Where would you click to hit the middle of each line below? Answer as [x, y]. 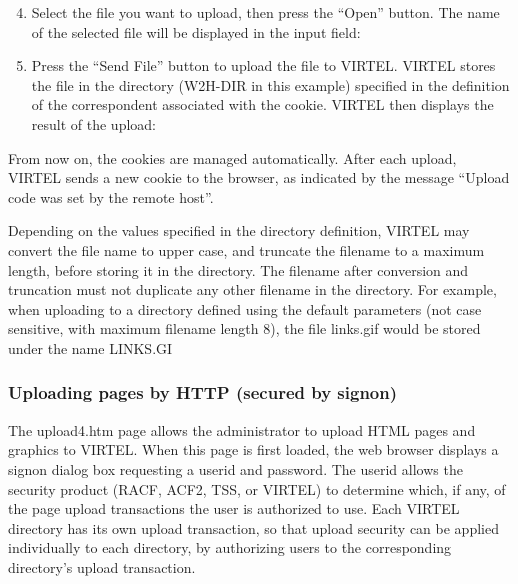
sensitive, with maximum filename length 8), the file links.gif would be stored [244, 328]
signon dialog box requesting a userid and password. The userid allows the [235, 468]
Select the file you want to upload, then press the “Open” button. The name [265, 12]
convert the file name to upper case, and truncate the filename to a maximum [246, 249]
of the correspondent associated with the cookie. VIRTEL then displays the [262, 104]
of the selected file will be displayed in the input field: [196, 31]
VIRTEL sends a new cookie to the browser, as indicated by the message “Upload [259, 177]
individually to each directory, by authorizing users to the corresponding [230, 547]
